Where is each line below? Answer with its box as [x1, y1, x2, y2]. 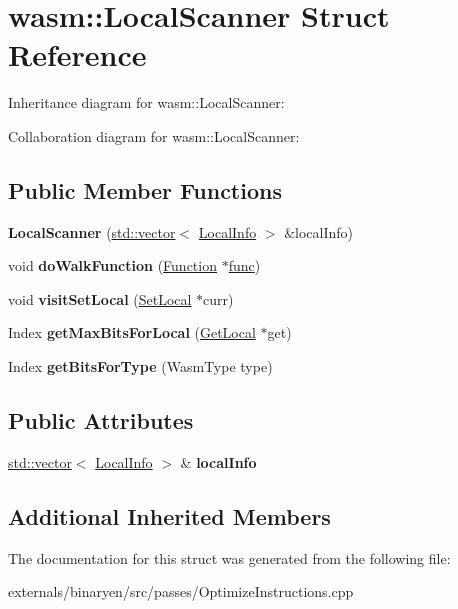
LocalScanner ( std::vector [8, 221, 176, 242]
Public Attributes [8, 405, 194, 436]
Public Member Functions [8, 174, 282, 205]
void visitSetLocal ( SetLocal [8, 288, 192, 309]
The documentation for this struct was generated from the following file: [8, 547, 451, 568]
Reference [8, 34, 147, 75]
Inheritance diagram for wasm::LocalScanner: [8, 92, 285, 113]
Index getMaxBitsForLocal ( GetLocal [8, 322, 256, 343]
